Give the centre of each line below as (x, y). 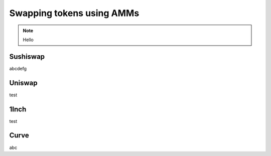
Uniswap (23, 83)
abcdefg (18, 68)
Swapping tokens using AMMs (74, 13)
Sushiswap (27, 56)
